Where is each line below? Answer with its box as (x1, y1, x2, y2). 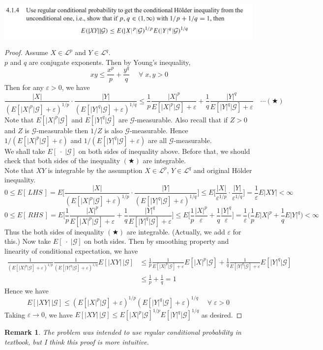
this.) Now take (4, 236, 51, 246)
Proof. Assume (4, 47, 48, 58)
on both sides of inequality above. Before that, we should (78, 146, 250, 156)
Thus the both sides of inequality (4, 226, 104, 236)
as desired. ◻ (201, 309, 242, 320)
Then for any (4, 82, 44, 92)
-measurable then (36, 125, 88, 135)
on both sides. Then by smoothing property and (84, 236, 229, 246)
